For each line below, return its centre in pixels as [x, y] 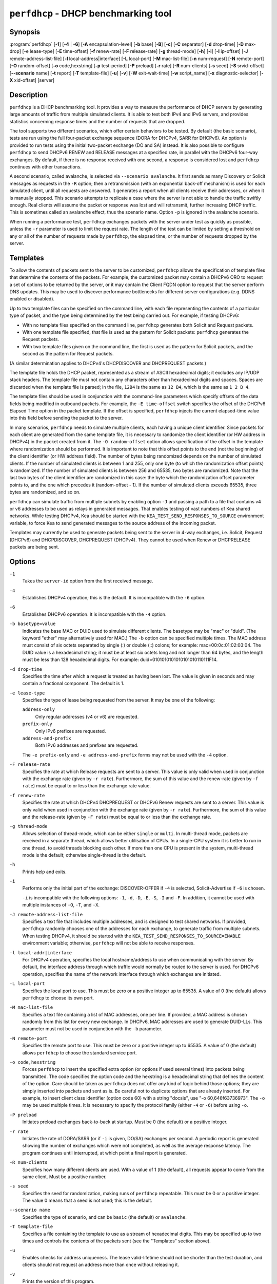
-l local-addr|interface [41, 952]
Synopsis [25, 32]
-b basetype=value [33, 624]
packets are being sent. [34, 546]
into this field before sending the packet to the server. [66, 418]
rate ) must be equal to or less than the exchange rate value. [87, 786]
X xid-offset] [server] [32, 80]
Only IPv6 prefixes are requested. [71, 731]
